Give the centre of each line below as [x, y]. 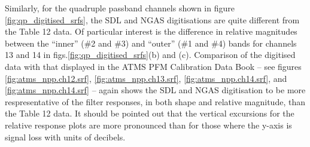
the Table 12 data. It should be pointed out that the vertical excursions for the [150, 113]
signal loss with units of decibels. [65, 137]
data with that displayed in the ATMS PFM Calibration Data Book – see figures [153, 66]
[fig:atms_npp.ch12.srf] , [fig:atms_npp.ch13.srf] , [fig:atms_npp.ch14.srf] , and [146, 78]
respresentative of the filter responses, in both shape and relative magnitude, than [155, 101]
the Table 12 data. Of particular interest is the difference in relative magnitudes [151, 31]
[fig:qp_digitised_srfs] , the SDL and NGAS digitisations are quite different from [152, 19]
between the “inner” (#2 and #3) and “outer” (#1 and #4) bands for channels [151, 43]
